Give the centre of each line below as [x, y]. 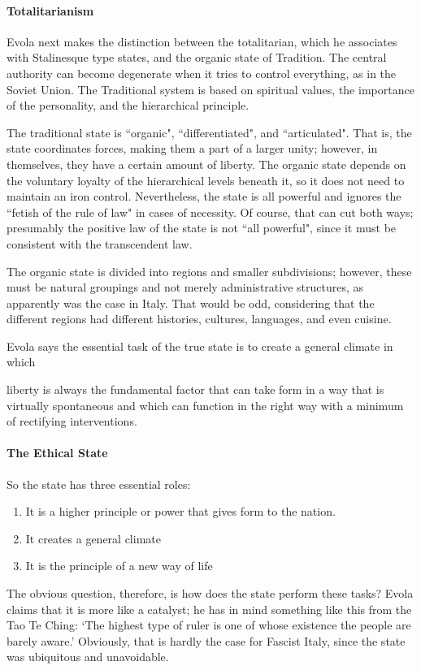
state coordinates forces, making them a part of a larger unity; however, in [192, 148]
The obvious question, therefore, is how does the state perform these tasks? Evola [210, 593]
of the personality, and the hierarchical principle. [128, 105]
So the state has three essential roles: [99, 484]
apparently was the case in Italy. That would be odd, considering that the [191, 303]
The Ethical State [57, 453]
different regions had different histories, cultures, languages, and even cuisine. [199, 319]
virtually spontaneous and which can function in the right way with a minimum [205, 405]
